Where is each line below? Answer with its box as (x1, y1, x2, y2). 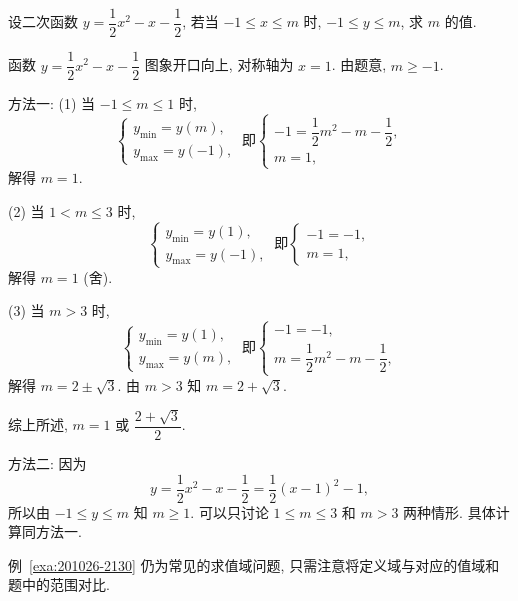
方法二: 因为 (8, 452, 87, 473)
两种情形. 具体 (403, 501, 496, 522)
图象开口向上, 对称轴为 (144, 54, 294, 75)
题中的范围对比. (8, 574, 110, 595)
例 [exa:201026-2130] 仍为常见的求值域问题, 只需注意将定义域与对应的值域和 (8, 554, 500, 575)
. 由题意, (331, 54, 387, 75)
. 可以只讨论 (190, 501, 269, 522)
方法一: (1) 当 (8, 93, 96, 114)
